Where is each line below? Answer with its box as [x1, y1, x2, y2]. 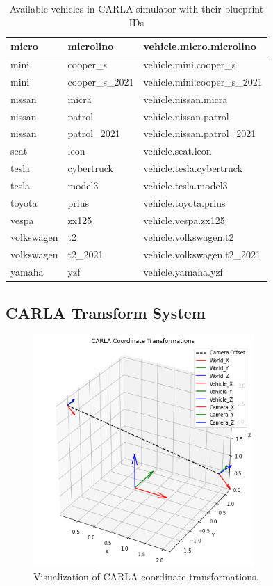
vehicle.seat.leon [143, 143, 212, 158]
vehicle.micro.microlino [143, 39, 256, 54]
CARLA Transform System [6, 301, 206, 323]
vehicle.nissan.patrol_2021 [143, 126, 256, 141]
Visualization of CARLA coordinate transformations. [33, 569, 259, 583]
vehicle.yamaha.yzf [143, 264, 223, 279]
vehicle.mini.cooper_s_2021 [143, 74, 263, 88]
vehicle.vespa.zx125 [143, 212, 225, 227]
